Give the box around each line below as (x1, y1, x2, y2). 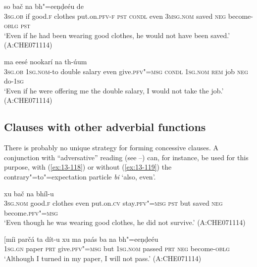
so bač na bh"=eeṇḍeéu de (4, 1, 84, 11)
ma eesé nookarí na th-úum (4, 56, 87, 66)
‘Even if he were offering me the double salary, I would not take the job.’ (4, 85, 224, 95)
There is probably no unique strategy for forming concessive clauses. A (4, 142, 219, 153)
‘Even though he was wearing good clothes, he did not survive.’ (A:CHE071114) (4, 217, 246, 227)
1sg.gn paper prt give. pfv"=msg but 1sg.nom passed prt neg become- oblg (4, 243, 230, 254)
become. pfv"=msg (4, 207, 58, 218)
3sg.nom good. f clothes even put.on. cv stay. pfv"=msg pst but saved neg (4, 198, 223, 208)
